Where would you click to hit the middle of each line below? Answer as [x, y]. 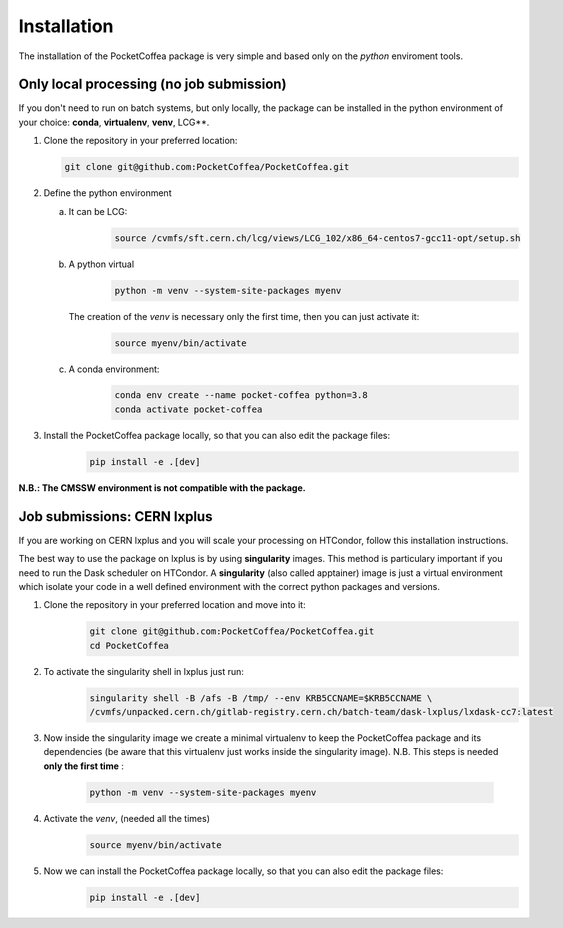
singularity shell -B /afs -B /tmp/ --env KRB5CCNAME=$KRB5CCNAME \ [261, 698]
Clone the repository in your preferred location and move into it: [174, 605]
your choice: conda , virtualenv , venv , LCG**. [114, 122]
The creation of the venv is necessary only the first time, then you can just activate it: [244, 316]
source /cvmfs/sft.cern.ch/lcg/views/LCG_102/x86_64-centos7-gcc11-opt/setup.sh [317, 238]
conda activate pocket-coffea [188, 409]
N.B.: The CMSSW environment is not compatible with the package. [162, 487]
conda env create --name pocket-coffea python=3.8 [241, 395]
